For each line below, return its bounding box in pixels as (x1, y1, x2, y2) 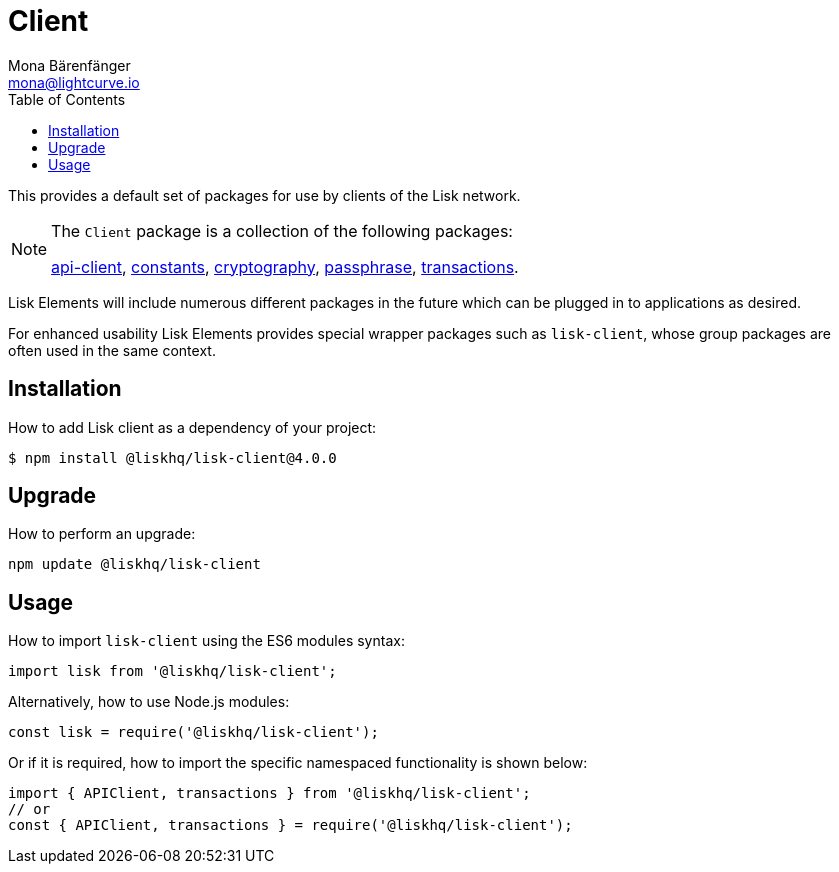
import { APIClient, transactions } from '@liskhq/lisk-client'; (8, 785, 531, 802)
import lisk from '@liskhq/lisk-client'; (8, 663, 337, 680)
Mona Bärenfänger (8, 56, 131, 74)
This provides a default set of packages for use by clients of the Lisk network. (8, 186, 521, 204)
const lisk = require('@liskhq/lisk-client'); (8, 724, 379, 741)
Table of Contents (8, 90, 126, 108)
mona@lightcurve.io (8, 73, 140, 91)
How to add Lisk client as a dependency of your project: (8, 418, 377, 436)
